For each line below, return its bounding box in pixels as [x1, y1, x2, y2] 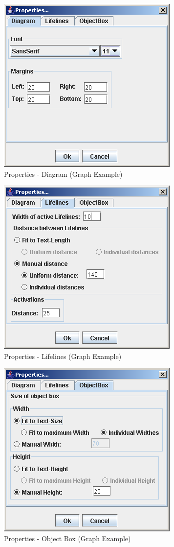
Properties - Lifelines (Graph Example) [4, 351, 122, 361]
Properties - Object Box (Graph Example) [4, 533, 131, 543]
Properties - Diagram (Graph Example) [4, 168, 123, 179]
